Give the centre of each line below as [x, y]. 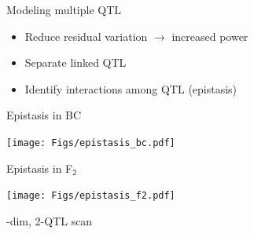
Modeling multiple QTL [64, 9]
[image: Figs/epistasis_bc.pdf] [91, 143]
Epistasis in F [40, 168]
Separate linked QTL [75, 62]
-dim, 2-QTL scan [50, 220]
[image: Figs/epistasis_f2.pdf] [91, 196]
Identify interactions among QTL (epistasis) [131, 88]
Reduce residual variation [86, 36]
